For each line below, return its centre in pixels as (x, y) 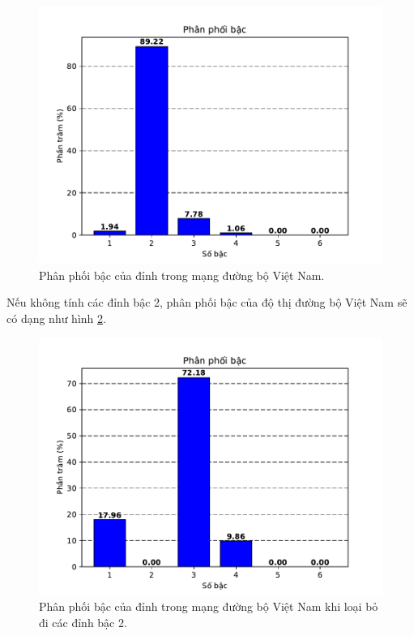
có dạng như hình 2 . (56, 318)
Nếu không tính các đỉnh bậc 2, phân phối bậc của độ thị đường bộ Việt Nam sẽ (207, 302)
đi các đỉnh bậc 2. (83, 622)
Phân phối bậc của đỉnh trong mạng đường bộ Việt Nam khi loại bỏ (209, 606)
